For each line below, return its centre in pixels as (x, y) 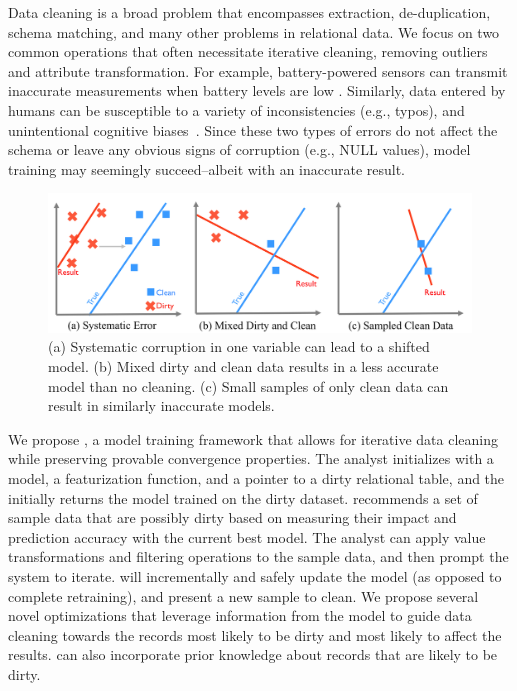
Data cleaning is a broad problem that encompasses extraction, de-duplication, (249, 12)
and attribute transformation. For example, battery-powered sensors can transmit (258, 70)
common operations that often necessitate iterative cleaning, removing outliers (248, 51)
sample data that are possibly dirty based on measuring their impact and (232, 517)
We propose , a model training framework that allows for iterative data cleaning (253, 438)
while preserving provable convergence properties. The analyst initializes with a (251, 458)
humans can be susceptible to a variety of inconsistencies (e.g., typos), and (236, 109)
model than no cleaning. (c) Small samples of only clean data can (248, 385)
